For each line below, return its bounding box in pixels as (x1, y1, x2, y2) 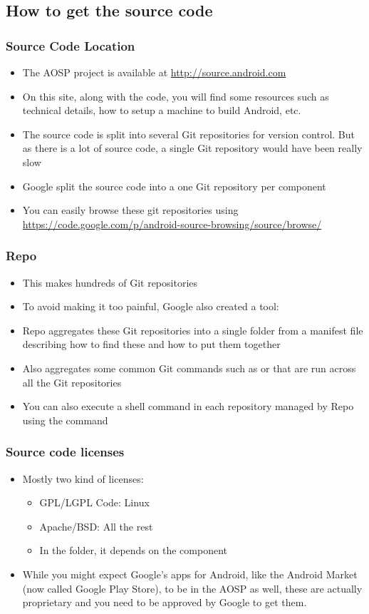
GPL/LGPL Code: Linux (39, 495, 150, 510)
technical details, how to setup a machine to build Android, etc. (22, 103, 301, 118)
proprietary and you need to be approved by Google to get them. (22, 595, 307, 610)
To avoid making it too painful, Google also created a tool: (22, 299, 279, 314)
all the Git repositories (22, 374, 122, 389)
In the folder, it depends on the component (39, 543, 228, 558)
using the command (22, 412, 108, 427)
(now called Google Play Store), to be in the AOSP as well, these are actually (22, 580, 363, 595)
